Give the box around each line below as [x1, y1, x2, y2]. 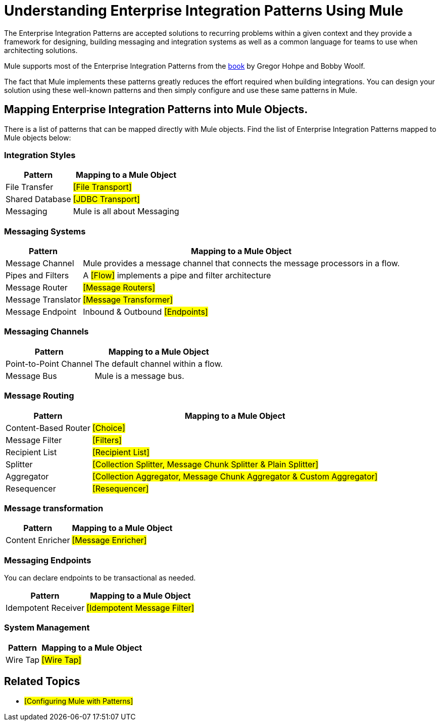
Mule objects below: [4, 133, 71, 142]
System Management [4, 622, 90, 633]
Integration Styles [4, 150, 76, 160]
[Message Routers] [83, 282, 156, 293]
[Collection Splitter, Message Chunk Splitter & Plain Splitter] [92, 459, 319, 469]
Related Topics [4, 675, 80, 688]
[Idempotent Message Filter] [86, 603, 194, 613]
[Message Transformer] [83, 295, 173, 305]
